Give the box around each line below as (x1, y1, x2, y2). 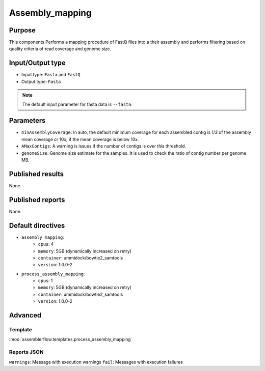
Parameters (9, 116, 46, 125)
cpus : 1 (38, 278, 53, 284)
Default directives (9, 221, 65, 229)
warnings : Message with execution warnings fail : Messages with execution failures (9, 359, 183, 365)
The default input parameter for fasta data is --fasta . (22, 101, 132, 107)
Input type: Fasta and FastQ (21, 72, 80, 78)
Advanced (9, 311, 42, 319)
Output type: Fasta (21, 79, 61, 85)
